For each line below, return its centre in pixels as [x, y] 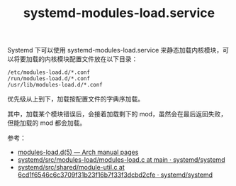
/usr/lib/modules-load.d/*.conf [55, 85]
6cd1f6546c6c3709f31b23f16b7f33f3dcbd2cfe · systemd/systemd [115, 175]
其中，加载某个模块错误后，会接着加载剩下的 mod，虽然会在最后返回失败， [117, 114]
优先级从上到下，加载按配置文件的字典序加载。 [75, 99]
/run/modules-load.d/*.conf [49, 79]
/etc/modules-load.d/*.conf [49, 72]
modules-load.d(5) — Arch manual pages [78, 152]
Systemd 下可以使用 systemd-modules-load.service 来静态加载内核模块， [115, 50]
